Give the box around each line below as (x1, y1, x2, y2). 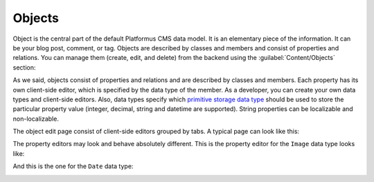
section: (12, 63, 36, 72)
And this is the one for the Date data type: (12, 162, 134, 170)
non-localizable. (12, 114, 59, 123)
